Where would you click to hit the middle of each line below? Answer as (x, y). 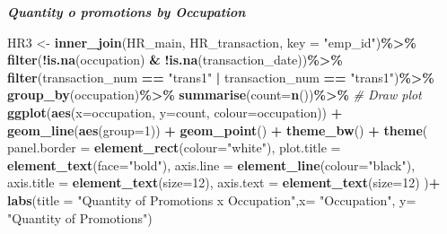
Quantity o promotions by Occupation (127, 12)
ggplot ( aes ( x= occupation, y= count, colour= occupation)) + (175, 112)
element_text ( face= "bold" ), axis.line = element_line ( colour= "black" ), (211, 165)
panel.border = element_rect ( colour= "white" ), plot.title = (174, 147)
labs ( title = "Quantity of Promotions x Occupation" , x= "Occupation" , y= (212, 199)
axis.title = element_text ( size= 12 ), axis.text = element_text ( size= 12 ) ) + (224, 182)
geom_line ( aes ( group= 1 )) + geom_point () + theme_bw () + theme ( (218, 130)
